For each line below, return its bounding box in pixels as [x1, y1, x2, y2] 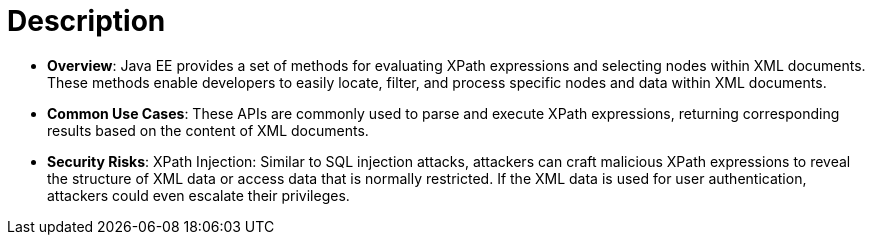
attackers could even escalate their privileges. [47, 186, 350, 204]
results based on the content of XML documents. [47, 121, 369, 139]
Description [7, 4, 166, 38]
